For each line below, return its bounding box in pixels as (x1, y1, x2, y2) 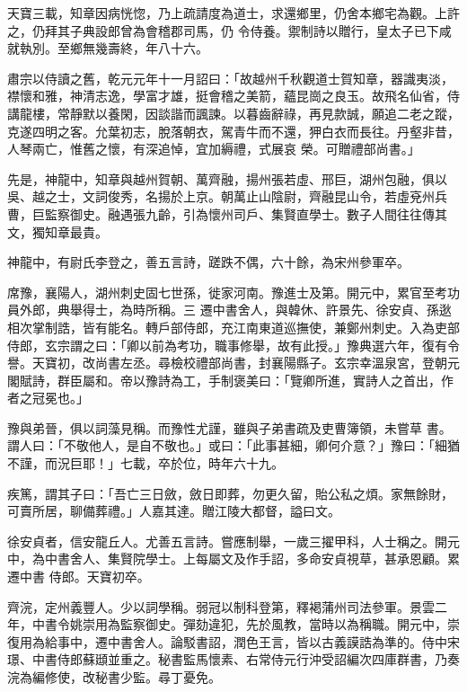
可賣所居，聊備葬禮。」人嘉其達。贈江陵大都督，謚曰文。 (7, 501, 340, 520)
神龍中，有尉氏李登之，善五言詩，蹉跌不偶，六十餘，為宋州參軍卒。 (7, 253, 410, 271)
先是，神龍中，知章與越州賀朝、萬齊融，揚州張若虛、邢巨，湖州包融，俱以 (7, 169, 447, 188)
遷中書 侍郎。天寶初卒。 (7, 567, 150, 586)
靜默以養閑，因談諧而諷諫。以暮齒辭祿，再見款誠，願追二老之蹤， (69, 103, 460, 122)
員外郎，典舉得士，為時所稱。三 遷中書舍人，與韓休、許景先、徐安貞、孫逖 (7, 300, 452, 319)
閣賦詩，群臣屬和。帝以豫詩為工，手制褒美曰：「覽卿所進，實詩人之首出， (7, 370, 441, 389)
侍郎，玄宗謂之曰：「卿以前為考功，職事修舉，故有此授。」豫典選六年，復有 (7, 335, 447, 354)
